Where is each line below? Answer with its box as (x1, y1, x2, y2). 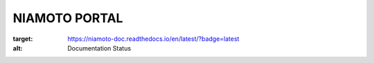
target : (12, 35, 33, 43)
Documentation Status (67, 44, 132, 52)
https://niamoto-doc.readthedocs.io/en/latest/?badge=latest (67, 35, 240, 43)
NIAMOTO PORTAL (12, 10, 123, 26)
